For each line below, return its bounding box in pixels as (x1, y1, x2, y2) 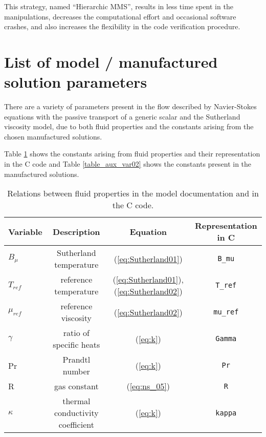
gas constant (54, 380, 99, 392)
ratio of (63, 327, 90, 339)
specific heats (53, 339, 100, 351)
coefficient (58, 419, 94, 431)
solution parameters (4, 71, 147, 92)
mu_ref (213, 308, 239, 316)
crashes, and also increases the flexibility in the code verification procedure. (4, 21, 240, 32)
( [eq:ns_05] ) (126, 380, 170, 392)
